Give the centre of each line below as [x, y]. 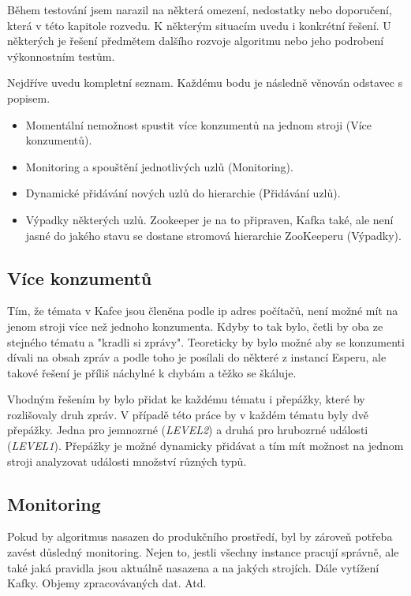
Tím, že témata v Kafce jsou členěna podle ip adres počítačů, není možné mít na [203, 311]
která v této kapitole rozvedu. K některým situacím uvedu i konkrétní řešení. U [199, 25]
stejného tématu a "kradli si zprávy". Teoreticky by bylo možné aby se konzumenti [206, 341]
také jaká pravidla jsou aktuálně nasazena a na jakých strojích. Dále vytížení [193, 567]
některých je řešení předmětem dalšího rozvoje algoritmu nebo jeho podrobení [196, 41]
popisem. [29, 97]
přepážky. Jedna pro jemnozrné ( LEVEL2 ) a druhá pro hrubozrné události [188, 430]
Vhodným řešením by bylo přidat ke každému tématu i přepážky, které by [186, 399]
